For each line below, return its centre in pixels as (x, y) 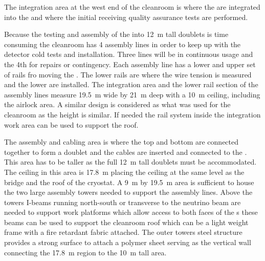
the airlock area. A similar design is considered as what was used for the (117, 104)
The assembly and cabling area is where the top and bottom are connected (122, 142)
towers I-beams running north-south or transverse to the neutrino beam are (123, 202)
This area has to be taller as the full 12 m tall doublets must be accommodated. (130, 162)
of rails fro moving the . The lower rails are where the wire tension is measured (128, 74)
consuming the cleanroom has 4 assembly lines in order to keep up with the (123, 44)
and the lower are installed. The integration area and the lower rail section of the (131, 84)
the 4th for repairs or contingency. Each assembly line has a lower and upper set (130, 64)
